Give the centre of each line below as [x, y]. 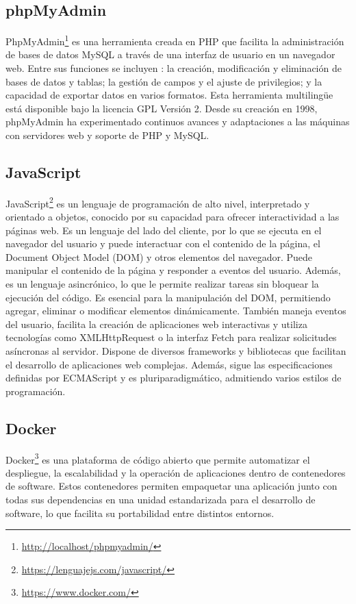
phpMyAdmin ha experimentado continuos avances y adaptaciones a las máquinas [178, 122]
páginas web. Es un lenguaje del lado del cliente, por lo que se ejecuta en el [164, 230]
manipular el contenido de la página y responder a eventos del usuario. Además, [173, 270]
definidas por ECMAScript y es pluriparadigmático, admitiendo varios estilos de [174, 378]
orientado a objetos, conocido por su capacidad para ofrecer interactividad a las [173, 217]
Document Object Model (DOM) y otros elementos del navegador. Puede [159, 256]
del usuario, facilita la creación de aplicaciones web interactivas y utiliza [156, 324]
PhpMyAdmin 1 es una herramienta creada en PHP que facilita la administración [175, 40]
